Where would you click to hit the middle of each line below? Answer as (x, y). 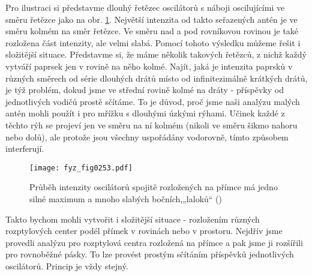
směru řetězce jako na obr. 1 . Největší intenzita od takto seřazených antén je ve (151, 19)
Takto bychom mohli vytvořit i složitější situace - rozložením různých (133, 219)
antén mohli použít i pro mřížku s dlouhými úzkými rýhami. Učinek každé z (145, 113)
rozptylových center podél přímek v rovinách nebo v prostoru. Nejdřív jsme (144, 231)
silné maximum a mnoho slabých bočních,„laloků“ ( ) (126, 198)
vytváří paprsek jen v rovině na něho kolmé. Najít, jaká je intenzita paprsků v (149, 66)
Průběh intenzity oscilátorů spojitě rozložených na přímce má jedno (154, 187)
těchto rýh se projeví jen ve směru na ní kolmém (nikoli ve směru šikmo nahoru (151, 124)
